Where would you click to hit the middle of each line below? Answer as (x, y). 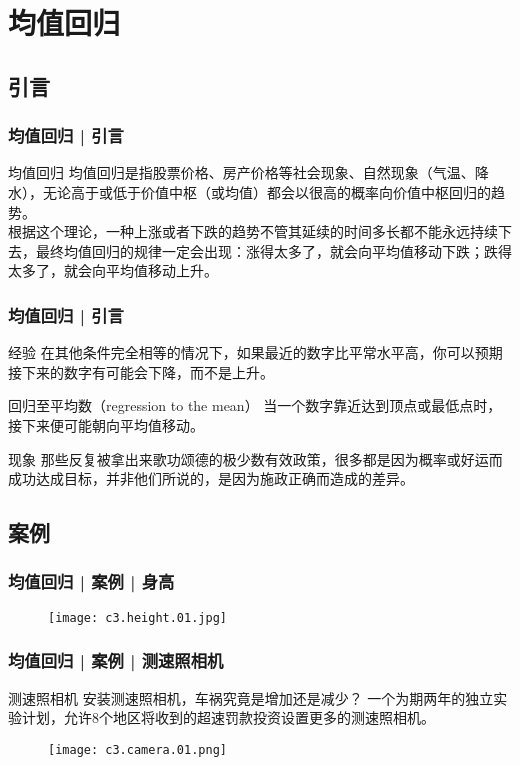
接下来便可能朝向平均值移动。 (106, 424)
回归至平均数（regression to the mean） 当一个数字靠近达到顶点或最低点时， (255, 405)
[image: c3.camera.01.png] (137, 749)
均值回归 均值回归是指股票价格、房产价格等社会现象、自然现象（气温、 (241, 172)
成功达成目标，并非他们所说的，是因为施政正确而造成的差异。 (211, 478)
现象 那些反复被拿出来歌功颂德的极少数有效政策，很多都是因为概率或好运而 (255, 458)
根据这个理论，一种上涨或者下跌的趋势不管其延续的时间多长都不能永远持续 (253, 231)
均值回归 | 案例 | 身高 (91, 581)
